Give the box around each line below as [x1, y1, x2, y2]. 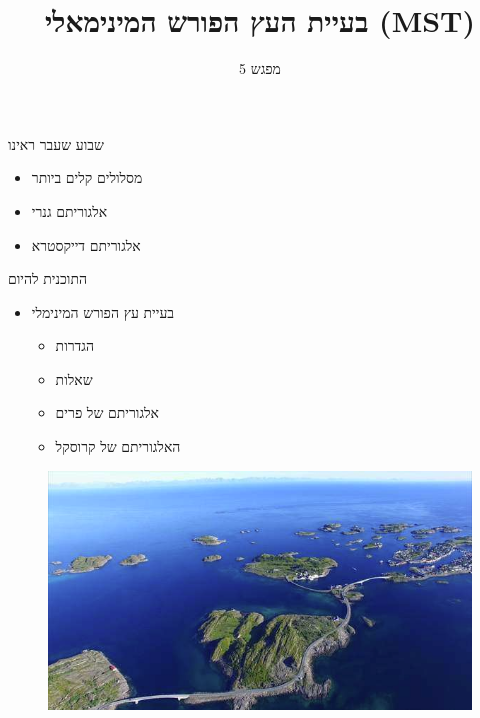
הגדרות [55, 335, 94, 356]
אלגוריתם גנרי [31, 200, 108, 221]
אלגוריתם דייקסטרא [31, 234, 141, 255]
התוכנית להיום [8, 268, 88, 289]
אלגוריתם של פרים [55, 402, 159, 423]
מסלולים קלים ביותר [31, 167, 143, 188]
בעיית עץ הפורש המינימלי [31, 301, 175, 322]
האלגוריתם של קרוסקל [55, 436, 181, 457]
